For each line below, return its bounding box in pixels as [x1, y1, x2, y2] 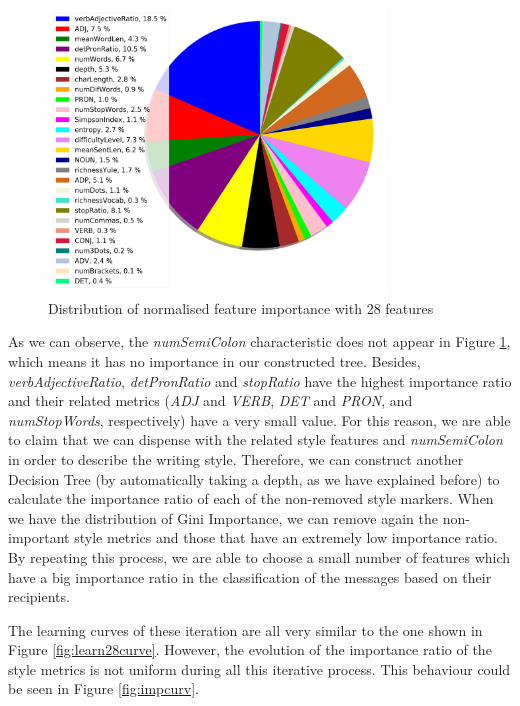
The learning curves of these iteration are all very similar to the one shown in [8, 619, 483, 640]
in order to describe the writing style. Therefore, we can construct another [8, 448, 464, 469]
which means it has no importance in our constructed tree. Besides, [8, 350, 421, 371]
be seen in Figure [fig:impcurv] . [8, 678, 199, 699]
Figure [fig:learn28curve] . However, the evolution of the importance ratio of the [8, 639, 492, 660]
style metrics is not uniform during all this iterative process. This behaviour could [8, 658, 511, 679]
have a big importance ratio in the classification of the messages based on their [8, 566, 492, 587]
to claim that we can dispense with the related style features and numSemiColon [8, 429, 503, 450]
